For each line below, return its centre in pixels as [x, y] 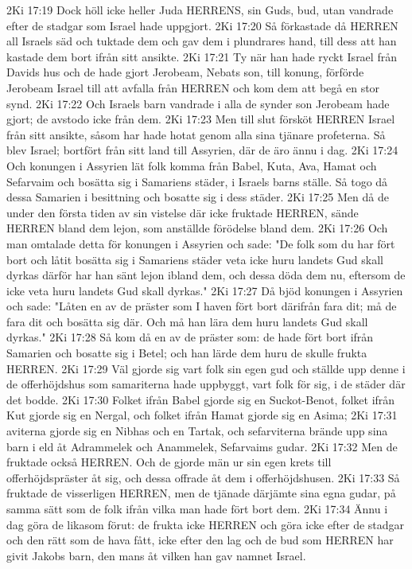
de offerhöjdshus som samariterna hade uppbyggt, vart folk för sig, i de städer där [206, 384]
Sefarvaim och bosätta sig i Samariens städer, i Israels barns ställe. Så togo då [197, 181]
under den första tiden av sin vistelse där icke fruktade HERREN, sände [183, 212]
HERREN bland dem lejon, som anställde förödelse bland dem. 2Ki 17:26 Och [197, 228]
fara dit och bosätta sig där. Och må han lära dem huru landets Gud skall [187, 321]
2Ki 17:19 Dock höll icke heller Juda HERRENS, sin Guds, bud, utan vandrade [200, 10]
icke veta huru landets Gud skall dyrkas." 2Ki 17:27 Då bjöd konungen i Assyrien [205, 290]
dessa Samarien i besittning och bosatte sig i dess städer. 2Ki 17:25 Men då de [198, 197]
